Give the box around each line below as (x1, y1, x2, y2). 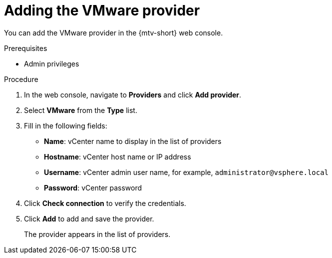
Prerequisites (4, 43, 47, 52)
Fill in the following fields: (24, 121, 107, 130)
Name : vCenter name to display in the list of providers (44, 136, 222, 145)
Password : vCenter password (44, 183, 142, 192)
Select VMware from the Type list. (24, 105, 137, 114)
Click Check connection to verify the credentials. (24, 198, 186, 207)
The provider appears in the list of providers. (24, 229, 171, 238)
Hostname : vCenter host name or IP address (44, 152, 191, 161)
